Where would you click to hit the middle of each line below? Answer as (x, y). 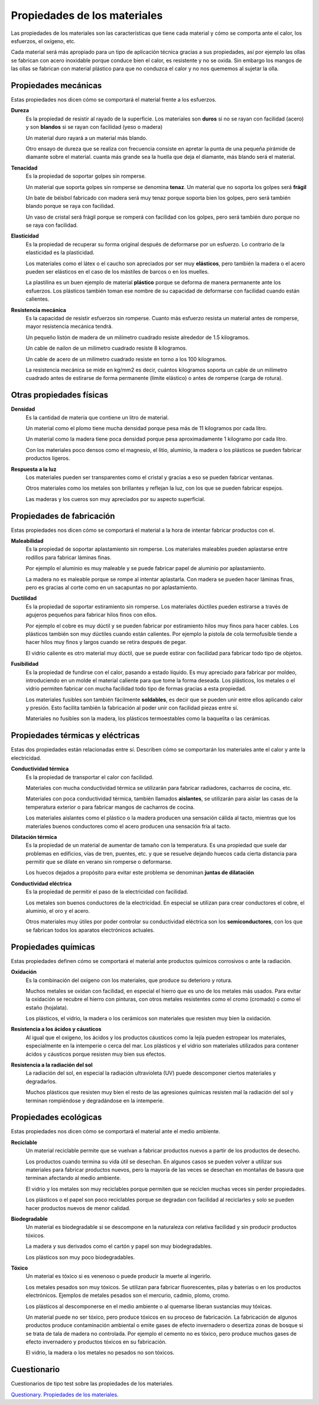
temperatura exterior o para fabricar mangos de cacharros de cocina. (110, 807)
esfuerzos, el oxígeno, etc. (43, 41)
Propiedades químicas (53, 947)
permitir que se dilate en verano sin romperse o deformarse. (99, 862)
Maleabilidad (27, 541)
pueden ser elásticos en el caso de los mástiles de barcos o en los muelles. (117, 272)
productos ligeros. (48, 458)
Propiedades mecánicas (56, 85)
